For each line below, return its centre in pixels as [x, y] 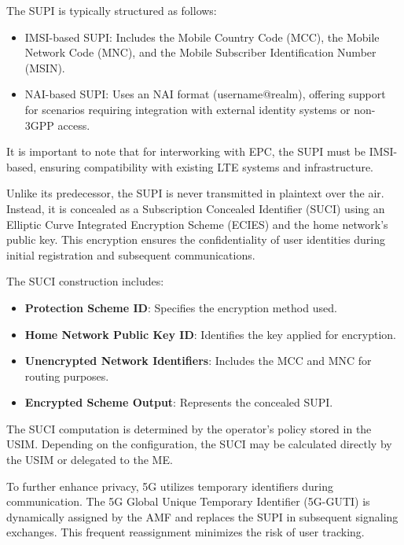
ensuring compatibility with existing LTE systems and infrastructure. [207, 166]
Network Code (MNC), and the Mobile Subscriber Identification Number [200, 52]
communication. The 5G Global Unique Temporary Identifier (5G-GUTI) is [188, 501]
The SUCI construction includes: [85, 281]
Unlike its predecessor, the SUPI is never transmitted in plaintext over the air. [195, 193]
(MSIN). [45, 67]
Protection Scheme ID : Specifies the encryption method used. [181, 307]
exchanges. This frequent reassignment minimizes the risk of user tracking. [185, 532]
